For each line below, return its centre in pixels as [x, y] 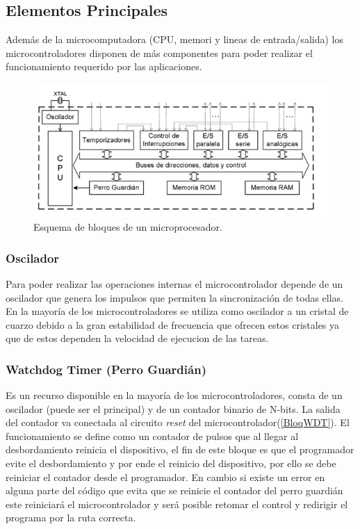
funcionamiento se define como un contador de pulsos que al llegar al [152, 436]
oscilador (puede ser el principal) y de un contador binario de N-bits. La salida [173, 408]
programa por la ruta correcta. [71, 518]
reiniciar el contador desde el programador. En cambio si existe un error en [165, 477]
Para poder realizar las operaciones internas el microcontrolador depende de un [174, 283]
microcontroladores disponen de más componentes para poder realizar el [159, 52]
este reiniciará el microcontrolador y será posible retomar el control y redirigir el [177, 504]
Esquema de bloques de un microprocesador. [128, 227]
